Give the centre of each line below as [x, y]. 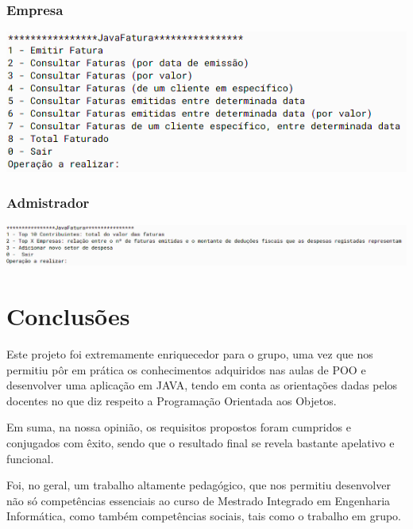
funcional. [30, 458]
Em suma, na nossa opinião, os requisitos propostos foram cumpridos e [179, 427]
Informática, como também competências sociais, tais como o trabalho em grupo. [204, 516]
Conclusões [68, 316]
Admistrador [48, 203]
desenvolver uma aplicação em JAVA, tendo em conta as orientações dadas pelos [202, 385]
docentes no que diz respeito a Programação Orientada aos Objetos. [172, 400]
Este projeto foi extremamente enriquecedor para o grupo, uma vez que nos [190, 353]
